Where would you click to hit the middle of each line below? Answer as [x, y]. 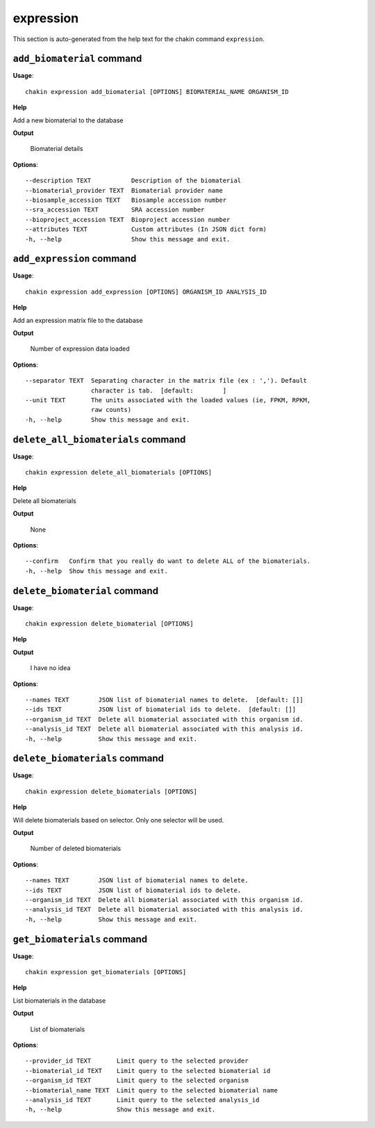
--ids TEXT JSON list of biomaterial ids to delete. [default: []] [161, 709]
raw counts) [111, 410]
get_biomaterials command [80, 939]
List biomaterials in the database [59, 1000]
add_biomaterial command [77, 59]
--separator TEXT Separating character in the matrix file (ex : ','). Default [166, 381]
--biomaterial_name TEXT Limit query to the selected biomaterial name [151, 1090]
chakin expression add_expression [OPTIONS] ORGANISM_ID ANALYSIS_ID [146, 292]
